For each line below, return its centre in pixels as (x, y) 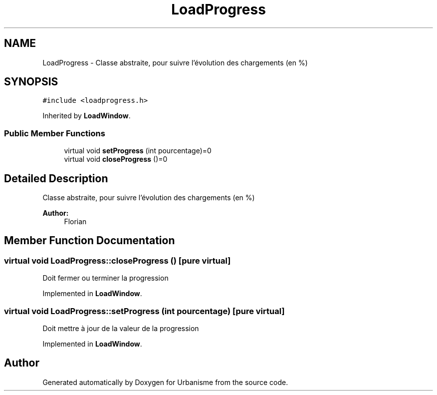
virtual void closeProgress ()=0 (116, 159)
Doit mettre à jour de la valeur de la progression (121, 328)
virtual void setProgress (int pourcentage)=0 (138, 151)
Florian (75, 222)
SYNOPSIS (31, 82)
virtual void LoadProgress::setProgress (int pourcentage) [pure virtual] (144, 311)
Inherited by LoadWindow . (87, 116)
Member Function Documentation (90, 241)
